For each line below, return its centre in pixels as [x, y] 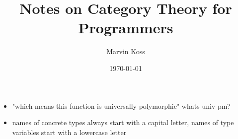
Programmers [126, 28]
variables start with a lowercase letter [69, 132]
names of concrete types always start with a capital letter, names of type [123, 122]
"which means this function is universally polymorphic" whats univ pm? [121, 105]
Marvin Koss [126, 51]
